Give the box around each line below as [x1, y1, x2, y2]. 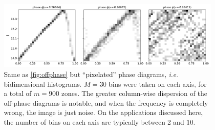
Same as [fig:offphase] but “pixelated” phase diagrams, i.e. [4, 69, 178, 79]
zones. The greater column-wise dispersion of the [61, 88, 207, 98]
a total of [4, 88, 32, 98]
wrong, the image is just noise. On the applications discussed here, [4, 107, 203, 117]
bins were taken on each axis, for [108, 78, 207, 89]
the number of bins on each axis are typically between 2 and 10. [4, 116, 195, 127]
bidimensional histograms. [4, 78, 82, 89]
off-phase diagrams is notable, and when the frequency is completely [4, 97, 208, 108]
